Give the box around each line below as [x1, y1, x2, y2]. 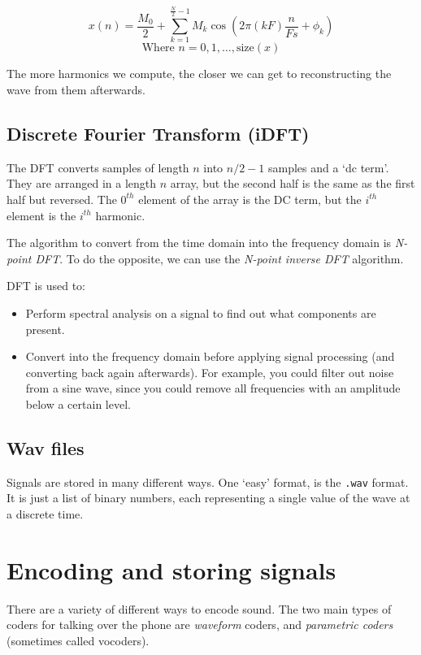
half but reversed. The [7, 190, 117, 207]
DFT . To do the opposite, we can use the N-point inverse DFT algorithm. [35, 249, 404, 267]
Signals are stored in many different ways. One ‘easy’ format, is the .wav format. [7, 473, 409, 490]
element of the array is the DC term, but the [138, 190, 362, 207]
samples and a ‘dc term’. [267, 158, 389, 176]
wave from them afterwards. [7, 80, 145, 98]
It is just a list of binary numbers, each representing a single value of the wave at [7, 489, 410, 506]
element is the [7, 206, 76, 223]
